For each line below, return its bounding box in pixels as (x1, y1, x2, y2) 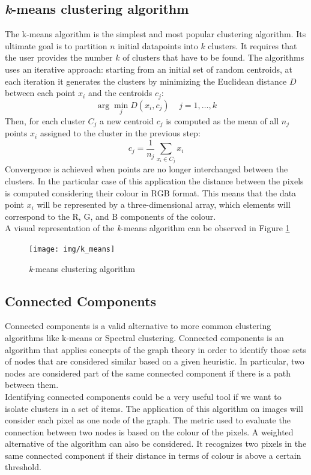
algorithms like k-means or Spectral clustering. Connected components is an (5, 331, 284, 343)
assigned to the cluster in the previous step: (40, 127, 201, 139)
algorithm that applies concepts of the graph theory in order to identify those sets (5, 343, 306, 355)
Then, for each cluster (5, 114, 85, 127)
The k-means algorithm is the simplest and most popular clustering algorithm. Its (5, 28, 306, 40)
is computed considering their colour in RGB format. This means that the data (5, 186, 297, 199)
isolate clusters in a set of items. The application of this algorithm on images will (5, 402, 303, 414)
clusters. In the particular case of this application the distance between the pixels (5, 174, 304, 187)
